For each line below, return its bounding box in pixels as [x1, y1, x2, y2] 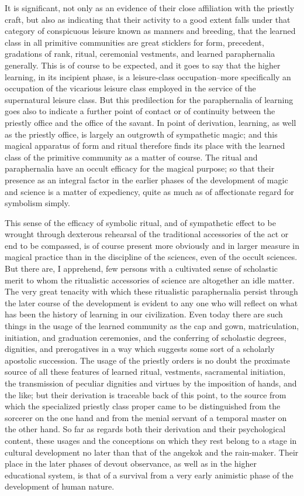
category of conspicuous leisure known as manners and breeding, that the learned [5, 25, 296, 37]
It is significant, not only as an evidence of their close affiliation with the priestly [5, 2, 295, 13]
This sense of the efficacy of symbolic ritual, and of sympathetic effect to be [5, 216, 276, 228]
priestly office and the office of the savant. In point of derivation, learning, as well [5, 116, 296, 128]
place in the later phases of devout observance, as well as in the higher [5, 457, 257, 470]
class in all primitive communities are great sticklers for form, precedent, [5, 36, 264, 48]
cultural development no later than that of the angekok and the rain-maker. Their [5, 446, 299, 458]
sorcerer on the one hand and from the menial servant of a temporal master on [5, 411, 287, 423]
